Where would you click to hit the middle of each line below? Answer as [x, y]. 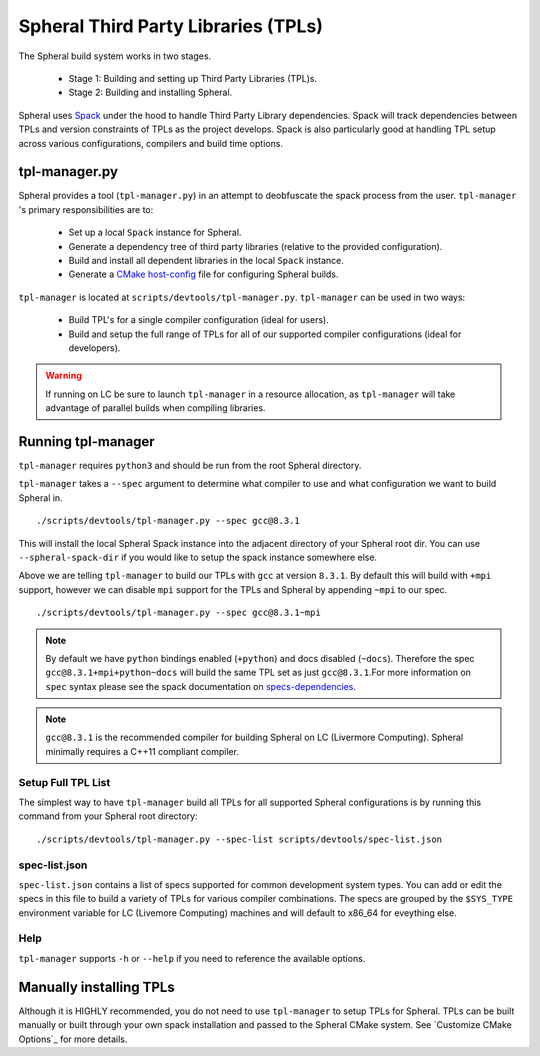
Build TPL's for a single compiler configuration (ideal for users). [198, 320]
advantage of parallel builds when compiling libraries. [155, 408]
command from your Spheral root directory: [108, 816]
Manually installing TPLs [96, 986]
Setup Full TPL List [64, 782]
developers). [94, 347]
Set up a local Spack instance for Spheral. [155, 232]
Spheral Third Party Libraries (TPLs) [171, 26]
